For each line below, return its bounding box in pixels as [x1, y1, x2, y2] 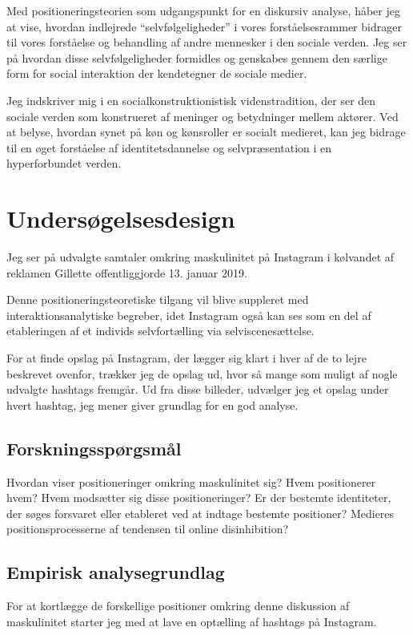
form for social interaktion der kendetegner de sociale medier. [6, 65, 307, 82]
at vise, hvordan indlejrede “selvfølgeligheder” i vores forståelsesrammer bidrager [6, 18, 402, 34]
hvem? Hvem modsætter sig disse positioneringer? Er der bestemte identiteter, [6, 489, 391, 506]
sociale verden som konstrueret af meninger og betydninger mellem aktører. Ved [6, 107, 399, 124]
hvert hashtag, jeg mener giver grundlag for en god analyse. [6, 396, 299, 413]
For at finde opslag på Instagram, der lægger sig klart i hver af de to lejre [6, 350, 367, 366]
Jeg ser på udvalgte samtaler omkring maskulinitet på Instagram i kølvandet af [6, 249, 395, 265]
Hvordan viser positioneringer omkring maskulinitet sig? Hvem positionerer [6, 473, 376, 490]
